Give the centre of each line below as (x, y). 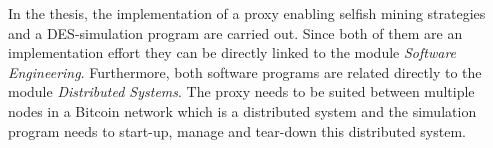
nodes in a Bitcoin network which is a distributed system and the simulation (242, 110)
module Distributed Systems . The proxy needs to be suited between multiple (241, 91)
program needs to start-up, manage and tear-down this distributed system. (237, 130)
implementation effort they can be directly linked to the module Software (232, 52)
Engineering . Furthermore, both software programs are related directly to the (245, 71)
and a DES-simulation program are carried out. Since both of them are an (235, 32)
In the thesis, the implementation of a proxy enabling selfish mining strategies (247, 13)
